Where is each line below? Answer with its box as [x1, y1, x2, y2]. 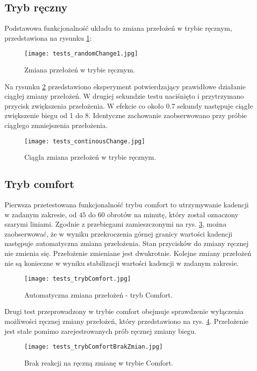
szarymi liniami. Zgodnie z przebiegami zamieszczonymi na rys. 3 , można [4, 219, 227, 229]
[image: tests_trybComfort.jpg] [24, 275, 131, 283]
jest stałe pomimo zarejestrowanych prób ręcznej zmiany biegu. [4, 325, 196, 336]
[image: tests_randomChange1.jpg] [24, 50, 138, 58]
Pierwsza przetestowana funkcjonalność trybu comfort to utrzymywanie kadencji [4, 199, 249, 210]
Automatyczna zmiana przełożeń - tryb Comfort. [24, 289, 173, 300]
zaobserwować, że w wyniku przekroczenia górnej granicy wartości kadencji [4, 228, 233, 239]
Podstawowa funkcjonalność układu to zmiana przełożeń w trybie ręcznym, [4, 23, 232, 33]
